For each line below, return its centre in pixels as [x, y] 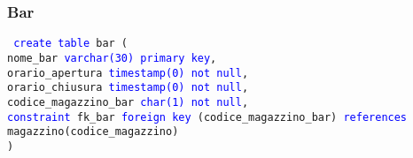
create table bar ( [71, 44]
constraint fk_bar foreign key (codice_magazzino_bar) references [207, 117]
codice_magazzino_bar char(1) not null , [128, 102]
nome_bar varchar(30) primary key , [112, 58]
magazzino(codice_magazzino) [93, 132]
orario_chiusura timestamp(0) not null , [128, 88]
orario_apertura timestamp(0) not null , [128, 73]
